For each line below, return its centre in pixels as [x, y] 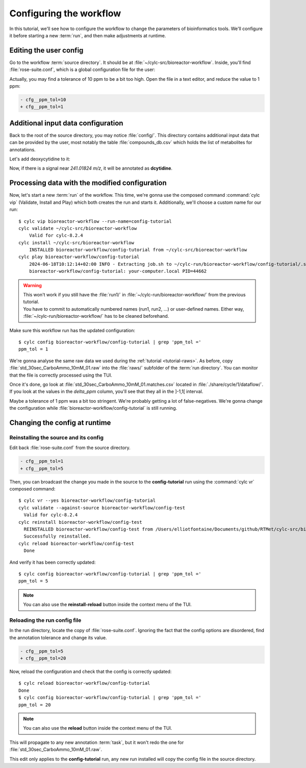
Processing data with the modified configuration [88, 183]
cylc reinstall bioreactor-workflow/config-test [80, 522]
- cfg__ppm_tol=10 [43, 100]
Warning [32, 285]
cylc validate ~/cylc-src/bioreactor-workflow [78, 228]
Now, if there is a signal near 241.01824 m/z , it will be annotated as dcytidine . [91, 168]
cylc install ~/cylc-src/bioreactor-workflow [76, 242]
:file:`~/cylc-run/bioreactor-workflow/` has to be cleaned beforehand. [96, 316]
